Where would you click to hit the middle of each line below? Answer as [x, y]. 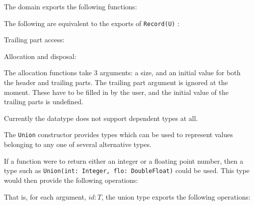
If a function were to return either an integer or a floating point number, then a [124, 161]
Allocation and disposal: [40, 56]
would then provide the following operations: [71, 180]
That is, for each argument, [45, 196]
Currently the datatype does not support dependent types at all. [101, 118]
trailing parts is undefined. [44, 102]
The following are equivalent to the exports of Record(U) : [92, 23]
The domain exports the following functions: [71, 6]
